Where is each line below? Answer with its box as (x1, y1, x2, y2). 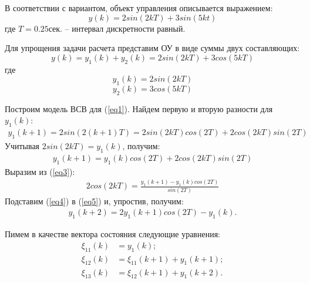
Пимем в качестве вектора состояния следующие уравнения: (5, 228, 220, 240)
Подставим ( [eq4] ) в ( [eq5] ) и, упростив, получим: (5, 194, 184, 207)
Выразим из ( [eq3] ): (5, 165, 75, 177)
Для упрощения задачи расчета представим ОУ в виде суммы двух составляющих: (5, 42, 300, 54)
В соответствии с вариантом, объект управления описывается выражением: (5, 2, 273, 14)
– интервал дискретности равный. (65, 22, 186, 34)
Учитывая (5, 139, 40, 151)
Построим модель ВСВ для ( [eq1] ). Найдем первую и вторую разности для (5, 102, 273, 114)
